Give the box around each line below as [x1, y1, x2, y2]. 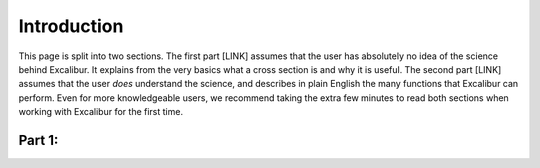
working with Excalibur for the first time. [18, 106, 184, 118]
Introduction [18, 15, 124, 37]
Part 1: [18, 131, 59, 149]
